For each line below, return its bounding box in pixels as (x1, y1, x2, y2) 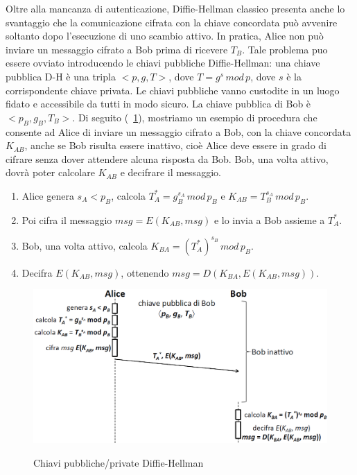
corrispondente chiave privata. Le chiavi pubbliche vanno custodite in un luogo (6, 83, 340, 97)
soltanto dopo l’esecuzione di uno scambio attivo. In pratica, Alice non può (6, 28, 324, 43)
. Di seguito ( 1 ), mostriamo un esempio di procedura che (72, 110, 317, 124)
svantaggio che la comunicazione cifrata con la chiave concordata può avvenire (6, 15, 338, 29)
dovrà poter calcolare (6, 165, 95, 180)
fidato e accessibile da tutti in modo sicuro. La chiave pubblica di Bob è (6, 96, 311, 111)
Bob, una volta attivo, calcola (21, 238, 148, 252)
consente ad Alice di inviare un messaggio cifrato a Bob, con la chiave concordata (6, 124, 351, 139)
